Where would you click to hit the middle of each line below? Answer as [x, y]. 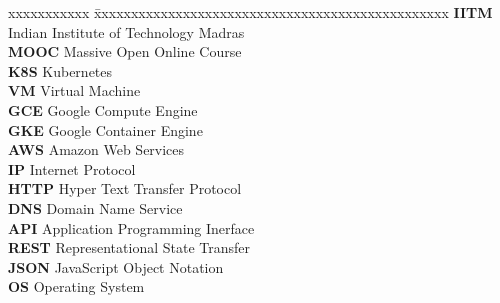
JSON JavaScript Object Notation [116, 266]
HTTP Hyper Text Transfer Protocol [125, 188]
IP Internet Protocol [72, 168]
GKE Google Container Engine [105, 129]
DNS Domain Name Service [95, 207]
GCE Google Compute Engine [103, 109]
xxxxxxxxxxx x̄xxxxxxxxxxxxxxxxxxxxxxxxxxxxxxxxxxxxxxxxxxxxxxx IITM [250, 12]
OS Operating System [76, 286]
